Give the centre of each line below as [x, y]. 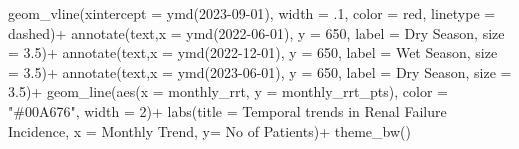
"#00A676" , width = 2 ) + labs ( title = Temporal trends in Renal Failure [227, 110]
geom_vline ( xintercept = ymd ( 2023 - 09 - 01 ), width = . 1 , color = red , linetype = [252, 13]
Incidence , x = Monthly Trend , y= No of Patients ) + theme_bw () [209, 130]
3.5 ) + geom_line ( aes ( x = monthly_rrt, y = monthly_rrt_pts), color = [228, 91]
